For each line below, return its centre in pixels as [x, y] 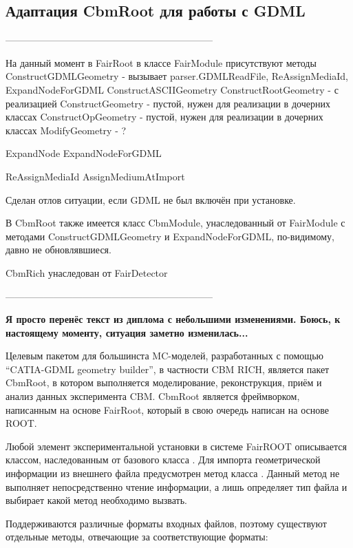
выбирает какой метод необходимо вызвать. [96, 500]
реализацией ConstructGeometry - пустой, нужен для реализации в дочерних [168, 103]
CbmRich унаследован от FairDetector [87, 272]
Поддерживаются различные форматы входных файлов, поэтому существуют [166, 523]
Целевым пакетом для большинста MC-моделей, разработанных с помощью [164, 356]
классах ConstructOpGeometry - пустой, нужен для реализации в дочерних [164, 117]
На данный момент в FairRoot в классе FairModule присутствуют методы [161, 62]
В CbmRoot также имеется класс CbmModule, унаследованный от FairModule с [175, 223]
